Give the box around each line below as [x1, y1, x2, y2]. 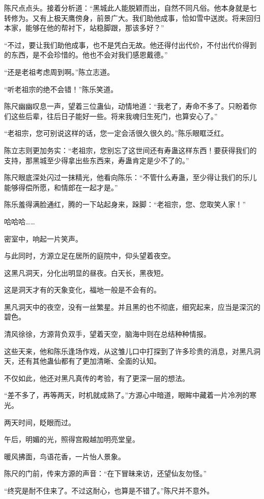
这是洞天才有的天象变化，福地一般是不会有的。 [4, 284, 161, 295]
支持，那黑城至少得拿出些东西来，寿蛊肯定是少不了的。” [4, 155, 189, 165]
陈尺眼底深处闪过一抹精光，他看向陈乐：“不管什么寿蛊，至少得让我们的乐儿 [4, 172, 257, 183]
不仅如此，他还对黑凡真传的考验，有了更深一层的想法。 [4, 372, 189, 383]
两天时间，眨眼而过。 [4, 417, 75, 427]
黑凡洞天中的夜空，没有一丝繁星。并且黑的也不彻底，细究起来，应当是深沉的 [4, 301, 260, 312]
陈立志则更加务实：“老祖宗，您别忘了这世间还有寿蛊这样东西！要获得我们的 [4, 144, 257, 155]
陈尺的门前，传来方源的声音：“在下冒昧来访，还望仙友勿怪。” [4, 468, 207, 479]
